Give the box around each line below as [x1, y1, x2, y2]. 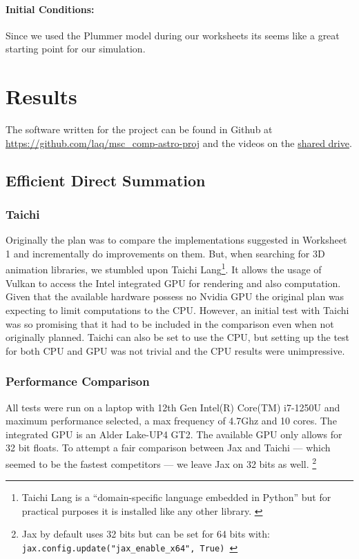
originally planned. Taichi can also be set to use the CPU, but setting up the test [6, 330, 350, 344]
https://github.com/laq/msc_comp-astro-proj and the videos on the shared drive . [6, 135, 352, 150]
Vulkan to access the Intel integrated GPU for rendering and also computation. [6, 275, 341, 290]
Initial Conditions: [6, 1, 95, 16]
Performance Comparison [6, 373, 150, 390]
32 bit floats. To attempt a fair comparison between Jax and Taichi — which [6, 440, 331, 455]
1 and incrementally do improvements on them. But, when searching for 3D [6, 246, 325, 260]
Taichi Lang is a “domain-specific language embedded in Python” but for [21, 490, 331, 504]
